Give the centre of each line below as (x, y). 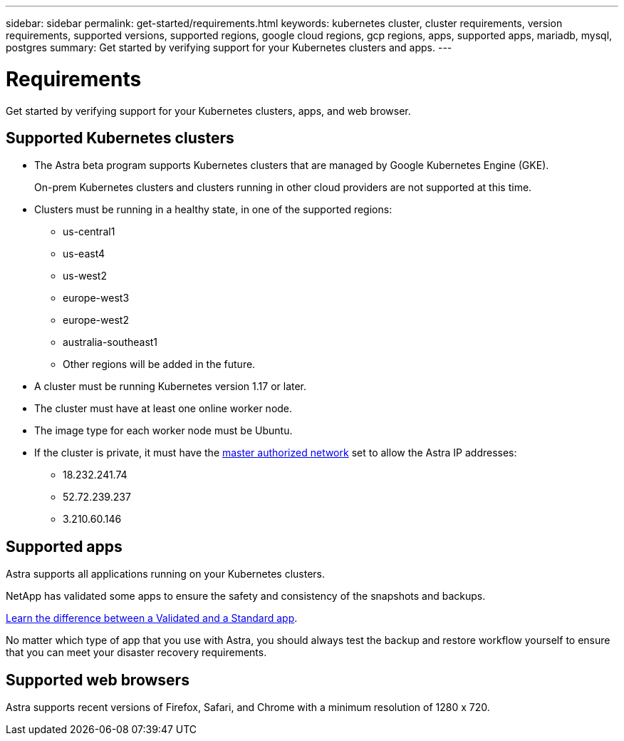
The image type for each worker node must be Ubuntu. (163, 431)
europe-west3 (96, 298)
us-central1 (89, 232)
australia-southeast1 (110, 342)
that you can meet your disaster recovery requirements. (136, 653)
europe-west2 (96, 320)
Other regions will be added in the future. (159, 364)
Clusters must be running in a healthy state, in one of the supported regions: (213, 210)
